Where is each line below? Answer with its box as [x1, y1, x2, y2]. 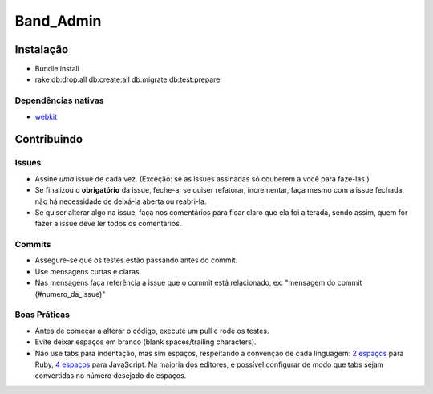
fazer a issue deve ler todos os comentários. [34, 219, 182, 229]
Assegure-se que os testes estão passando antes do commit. [34, 255, 238, 265]
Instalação [14, 43, 69, 56]
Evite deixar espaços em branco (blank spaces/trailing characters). [34, 337, 257, 347]
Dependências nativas [14, 95, 104, 106]
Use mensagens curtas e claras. [34, 266, 142, 276]
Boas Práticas [14, 309, 70, 320]
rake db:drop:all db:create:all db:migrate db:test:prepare [34, 75, 221, 84]
